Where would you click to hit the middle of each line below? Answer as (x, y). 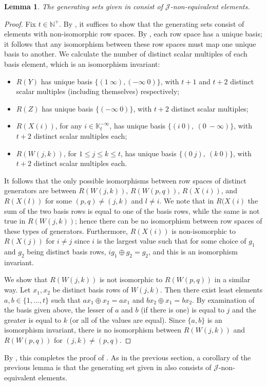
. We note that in (187, 200)
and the (244, 310)
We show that (26, 279)
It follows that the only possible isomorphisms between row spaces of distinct (126, 180)
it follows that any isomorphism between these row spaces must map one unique (130, 43)
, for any (69, 126)
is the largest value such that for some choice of (171, 241)
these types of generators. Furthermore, (66, 231)
